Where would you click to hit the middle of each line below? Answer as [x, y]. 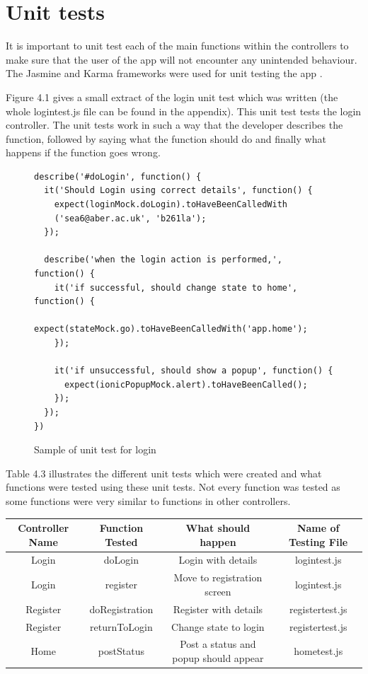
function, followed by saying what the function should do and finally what [166, 138]
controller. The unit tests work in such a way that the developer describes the [174, 125]
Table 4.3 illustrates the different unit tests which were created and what [164, 473]
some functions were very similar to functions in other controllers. [148, 500]
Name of [318, 528]
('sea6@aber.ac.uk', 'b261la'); [130, 218]
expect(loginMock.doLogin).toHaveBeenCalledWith [171, 205]
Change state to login [218, 626]
